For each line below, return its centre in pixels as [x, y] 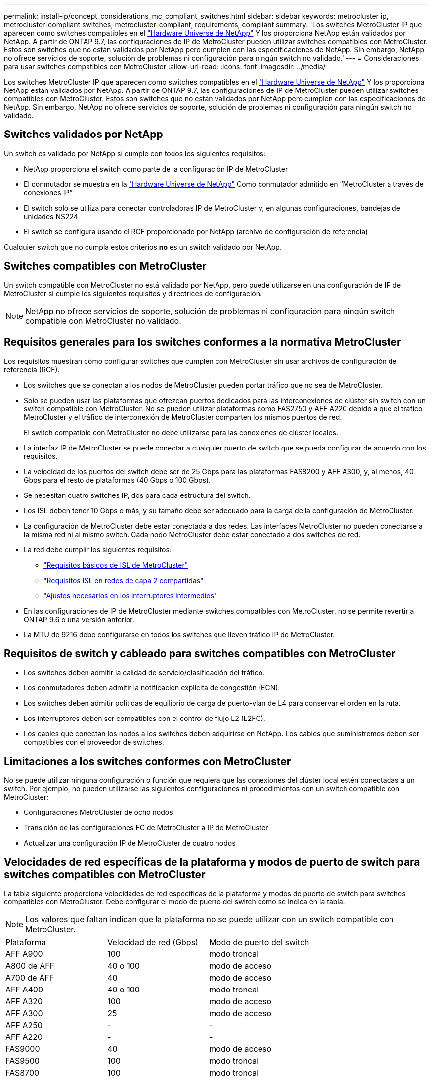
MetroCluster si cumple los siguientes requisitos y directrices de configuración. [133, 293]
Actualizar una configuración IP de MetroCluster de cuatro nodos [130, 843]
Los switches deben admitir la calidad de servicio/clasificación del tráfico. [144, 673]
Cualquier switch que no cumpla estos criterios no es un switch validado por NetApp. [143, 247]
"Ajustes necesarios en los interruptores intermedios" [130, 595]
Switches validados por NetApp [84, 135]
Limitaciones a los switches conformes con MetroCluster [148, 761]
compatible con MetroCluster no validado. [103, 321]
